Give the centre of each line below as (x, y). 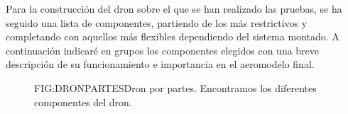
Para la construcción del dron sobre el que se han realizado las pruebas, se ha (174, 8)
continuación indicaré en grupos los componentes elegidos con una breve (163, 50)
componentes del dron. (83, 102)
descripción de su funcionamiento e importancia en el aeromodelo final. (160, 64)
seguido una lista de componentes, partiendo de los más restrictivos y (157, 22)
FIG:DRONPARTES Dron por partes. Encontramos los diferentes (175, 87)
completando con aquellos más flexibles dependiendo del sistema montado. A (173, 36)
